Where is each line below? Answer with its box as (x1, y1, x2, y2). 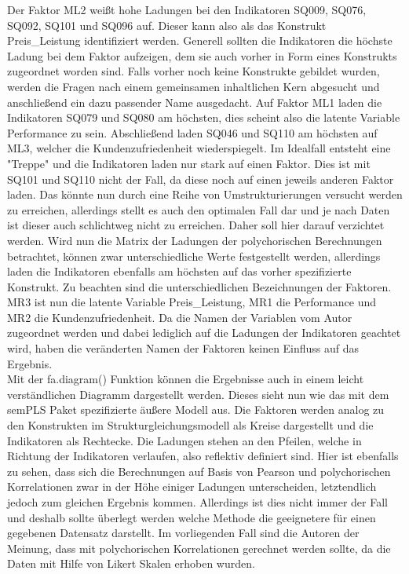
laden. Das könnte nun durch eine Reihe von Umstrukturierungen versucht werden (7, 186, 403, 203)
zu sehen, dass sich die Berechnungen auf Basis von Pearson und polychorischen (7, 462, 391, 479)
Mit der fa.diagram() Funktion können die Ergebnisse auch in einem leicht (7, 371, 364, 387)
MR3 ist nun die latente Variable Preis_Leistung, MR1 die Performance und (7, 294, 376, 310)
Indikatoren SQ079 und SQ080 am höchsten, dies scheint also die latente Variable (7, 109, 400, 126)
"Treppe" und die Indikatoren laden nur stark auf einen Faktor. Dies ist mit (7, 155, 371, 171)
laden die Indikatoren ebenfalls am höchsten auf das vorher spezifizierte (7, 263, 352, 280)
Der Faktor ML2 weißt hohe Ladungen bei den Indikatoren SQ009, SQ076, (7, 2, 367, 17)
